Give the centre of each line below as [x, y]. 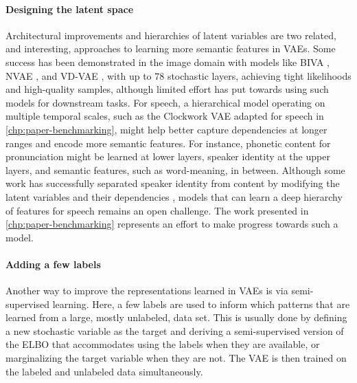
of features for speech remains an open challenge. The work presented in [157, 210]
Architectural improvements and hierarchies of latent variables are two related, [171, 35]
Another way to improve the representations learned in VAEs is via [147, 291]
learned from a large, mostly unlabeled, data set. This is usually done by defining [176, 317]
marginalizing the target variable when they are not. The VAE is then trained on [176, 358]
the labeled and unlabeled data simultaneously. [104, 371]
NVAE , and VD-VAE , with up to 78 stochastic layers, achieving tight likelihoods [178, 75]
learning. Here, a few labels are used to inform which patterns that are [201, 304]
